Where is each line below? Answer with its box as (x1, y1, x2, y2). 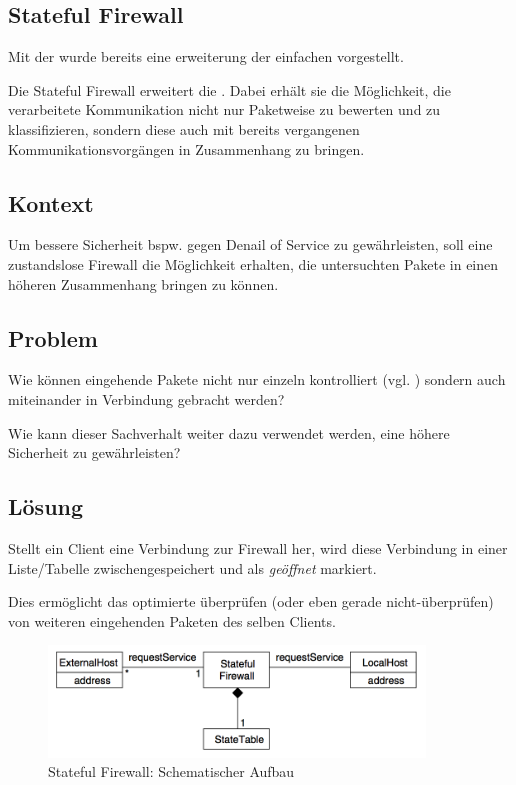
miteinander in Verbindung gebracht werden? (8, 388, 285, 409)
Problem (8, 322, 98, 353)
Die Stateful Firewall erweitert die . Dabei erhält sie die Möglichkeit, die (8, 79, 451, 100)
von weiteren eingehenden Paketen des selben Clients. (8, 610, 336, 631)
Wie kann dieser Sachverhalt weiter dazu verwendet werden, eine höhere (8, 422, 450, 443)
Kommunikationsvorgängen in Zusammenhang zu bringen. (8, 138, 365, 159)
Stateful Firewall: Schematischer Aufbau (48, 761, 295, 782)
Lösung (8, 491, 84, 522)
